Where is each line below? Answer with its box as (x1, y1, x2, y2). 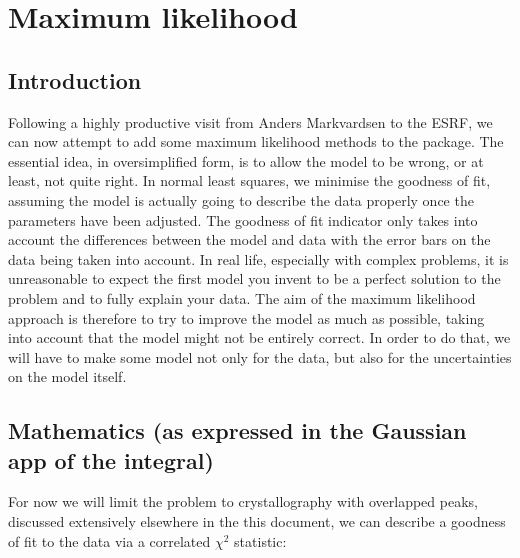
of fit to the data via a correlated (8, 530, 211, 551)
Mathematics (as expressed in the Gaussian (8, 415, 467, 446)
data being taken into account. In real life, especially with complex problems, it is (8, 248, 509, 269)
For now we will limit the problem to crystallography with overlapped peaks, (8, 491, 478, 512)
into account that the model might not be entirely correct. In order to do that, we (8, 327, 511, 348)
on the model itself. (8, 366, 127, 387)
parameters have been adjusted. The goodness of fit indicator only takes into (8, 209, 478, 230)
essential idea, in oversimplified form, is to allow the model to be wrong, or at (8, 150, 484, 171)
